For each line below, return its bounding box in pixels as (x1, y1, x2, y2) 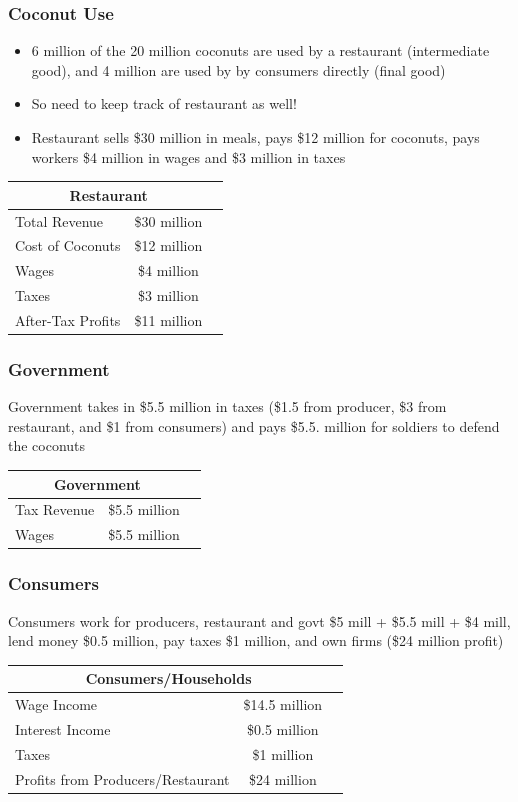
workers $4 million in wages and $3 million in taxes (31, 146, 346, 167)
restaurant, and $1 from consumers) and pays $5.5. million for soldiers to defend (8, 415, 500, 436)
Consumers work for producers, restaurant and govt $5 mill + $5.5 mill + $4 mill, (8, 610, 511, 631)
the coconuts (8, 435, 86, 456)
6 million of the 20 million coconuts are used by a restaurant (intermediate (31, 40, 490, 61)
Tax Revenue (15, 499, 95, 520)
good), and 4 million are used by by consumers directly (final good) (31, 59, 446, 80)
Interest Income (15, 718, 111, 739)
